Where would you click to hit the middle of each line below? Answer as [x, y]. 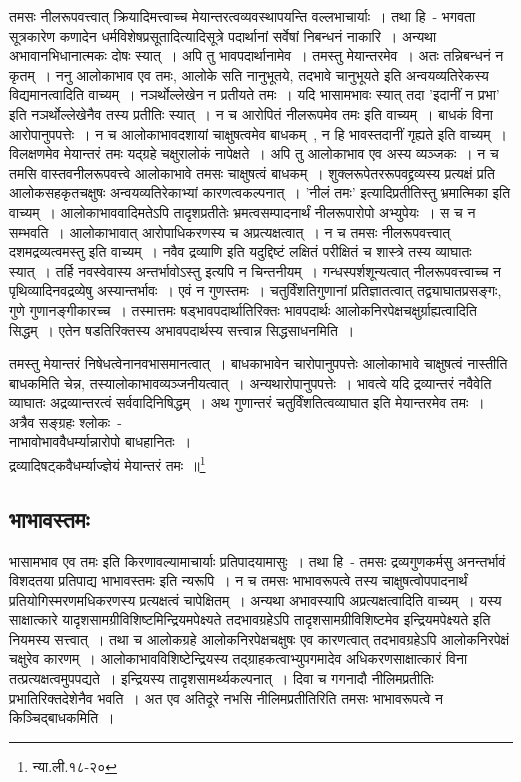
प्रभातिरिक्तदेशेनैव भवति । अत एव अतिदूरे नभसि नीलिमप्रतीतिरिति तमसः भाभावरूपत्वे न [226, 697]
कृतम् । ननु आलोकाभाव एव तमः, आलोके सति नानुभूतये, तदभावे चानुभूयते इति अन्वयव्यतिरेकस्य [249, 74]
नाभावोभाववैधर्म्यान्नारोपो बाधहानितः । [100, 441]
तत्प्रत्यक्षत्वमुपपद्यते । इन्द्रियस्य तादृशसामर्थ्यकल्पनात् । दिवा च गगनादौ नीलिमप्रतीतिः [221, 678]
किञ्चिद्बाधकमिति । [62, 717]
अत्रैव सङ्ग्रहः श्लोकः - [65, 421]
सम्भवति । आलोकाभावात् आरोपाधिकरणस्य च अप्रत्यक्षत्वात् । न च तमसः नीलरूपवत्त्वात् [230, 231]
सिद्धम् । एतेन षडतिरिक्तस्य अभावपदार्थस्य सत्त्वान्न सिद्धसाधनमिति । [182, 329]
